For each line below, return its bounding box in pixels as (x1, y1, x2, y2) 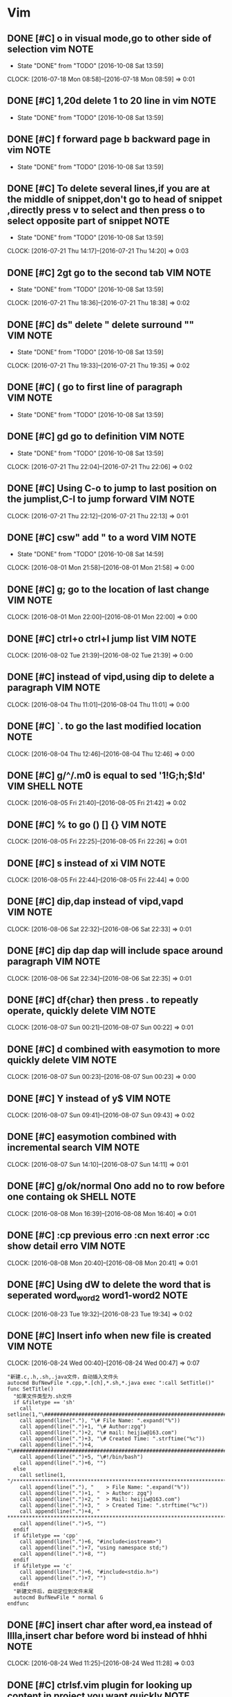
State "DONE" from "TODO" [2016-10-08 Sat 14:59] (17, 550, 164, 559)
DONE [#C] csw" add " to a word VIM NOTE (7, 532, 197, 543)
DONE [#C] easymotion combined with (7, 1131, 177, 1143)
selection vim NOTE (7, 43, 94, 55)
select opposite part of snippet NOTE (7, 215, 171, 227)
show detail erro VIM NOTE (7, 1240, 126, 1252)
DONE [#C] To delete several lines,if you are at (7, 183, 211, 194)
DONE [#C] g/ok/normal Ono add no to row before (7, 1180, 225, 1192)
